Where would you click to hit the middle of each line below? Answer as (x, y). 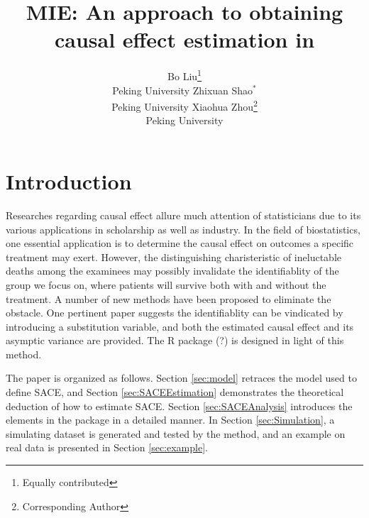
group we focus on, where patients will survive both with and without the (166, 284)
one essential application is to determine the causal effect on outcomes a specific (180, 243)
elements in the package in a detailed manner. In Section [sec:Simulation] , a (170, 420)
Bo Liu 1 (184, 75)
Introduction (69, 181)
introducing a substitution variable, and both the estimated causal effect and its (180, 326)
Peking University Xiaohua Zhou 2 (184, 105)
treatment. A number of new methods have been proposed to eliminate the (169, 298)
